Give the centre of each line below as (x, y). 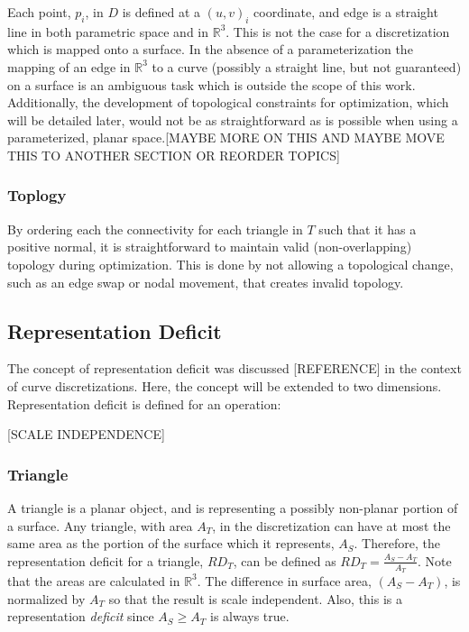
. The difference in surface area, (284, 580)
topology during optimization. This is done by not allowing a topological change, (230, 264)
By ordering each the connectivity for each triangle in (155, 229)
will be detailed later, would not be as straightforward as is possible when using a (233, 119)
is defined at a (161, 12)
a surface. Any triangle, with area (100, 525)
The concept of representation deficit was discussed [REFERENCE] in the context (234, 368)
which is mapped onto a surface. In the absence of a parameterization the (210, 49)
